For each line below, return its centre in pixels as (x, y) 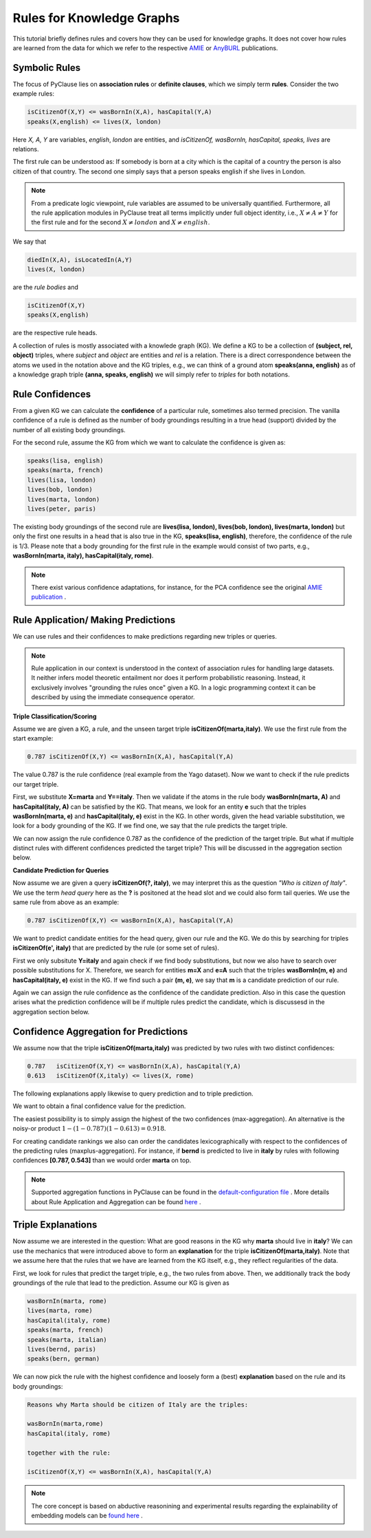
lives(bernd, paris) (61, 1349)
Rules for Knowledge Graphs (96, 18)
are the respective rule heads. (55, 333)
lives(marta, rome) (60, 1311)
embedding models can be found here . (87, 1516)
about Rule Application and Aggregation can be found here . (116, 1201)
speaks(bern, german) (64, 1359)
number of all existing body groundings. (69, 429)
